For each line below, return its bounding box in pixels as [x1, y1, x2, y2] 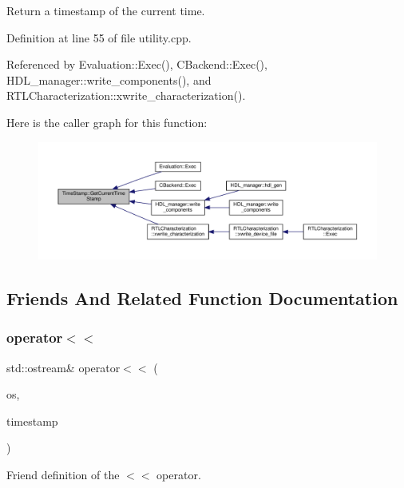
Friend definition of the [6, 466, 120, 482]
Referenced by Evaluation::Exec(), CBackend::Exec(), [6, 56, 267, 73]
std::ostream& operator [6, 359, 121, 375]
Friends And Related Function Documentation [6, 285, 398, 310]
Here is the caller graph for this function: [6, 113, 208, 130]
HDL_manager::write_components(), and [6, 71, 212, 88]
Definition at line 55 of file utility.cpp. [6, 29, 192, 46]
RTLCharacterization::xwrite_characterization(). [6, 87, 246, 104]
